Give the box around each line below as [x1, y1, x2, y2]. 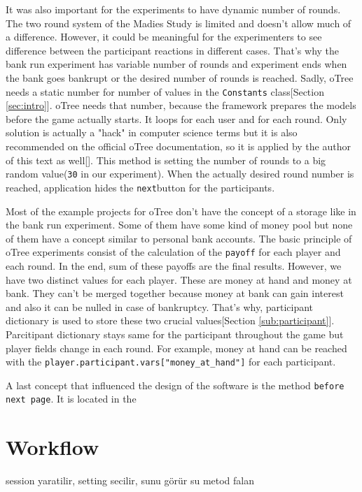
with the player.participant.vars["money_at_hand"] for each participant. [6, 354, 336, 369]
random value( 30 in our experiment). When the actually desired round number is [6, 166, 354, 181]
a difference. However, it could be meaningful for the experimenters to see [6, 29, 322, 44]
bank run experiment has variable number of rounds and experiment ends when [6, 57, 347, 71]
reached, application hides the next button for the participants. [6, 180, 275, 194]
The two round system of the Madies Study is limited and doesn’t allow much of [6, 15, 351, 30]
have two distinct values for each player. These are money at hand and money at [6, 272, 352, 287]
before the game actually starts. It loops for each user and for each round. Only [6, 111, 347, 126]
